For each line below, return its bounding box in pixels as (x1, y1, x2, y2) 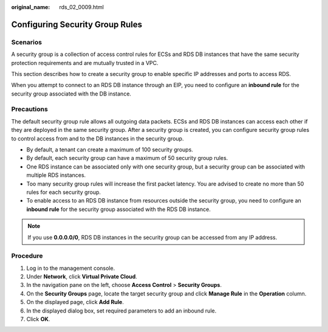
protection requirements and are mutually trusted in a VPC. (11, 59, 159, 66)
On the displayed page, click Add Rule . (26, 299, 124, 306)
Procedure (11, 252, 43, 260)
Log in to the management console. (26, 265, 115, 272)
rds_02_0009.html (59, 4, 104, 10)
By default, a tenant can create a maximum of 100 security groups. (26, 146, 194, 153)
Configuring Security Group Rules (11, 19, 143, 30)
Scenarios (11, 38, 43, 46)
